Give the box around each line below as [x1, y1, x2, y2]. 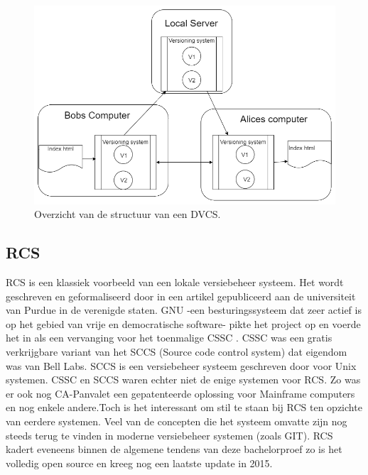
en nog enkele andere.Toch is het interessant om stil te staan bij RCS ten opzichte [6, 400, 362, 415]
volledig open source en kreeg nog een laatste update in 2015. [6, 455, 273, 470]
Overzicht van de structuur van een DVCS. [34, 207, 221, 222]
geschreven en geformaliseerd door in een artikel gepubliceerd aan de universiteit [6, 288, 356, 303]
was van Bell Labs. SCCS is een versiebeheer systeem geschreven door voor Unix [6, 358, 357, 373]
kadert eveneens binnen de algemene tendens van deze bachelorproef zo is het [6, 442, 342, 457]
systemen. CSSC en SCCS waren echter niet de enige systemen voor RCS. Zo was [6, 372, 361, 387]
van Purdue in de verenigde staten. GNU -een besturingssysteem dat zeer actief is [6, 302, 362, 317]
